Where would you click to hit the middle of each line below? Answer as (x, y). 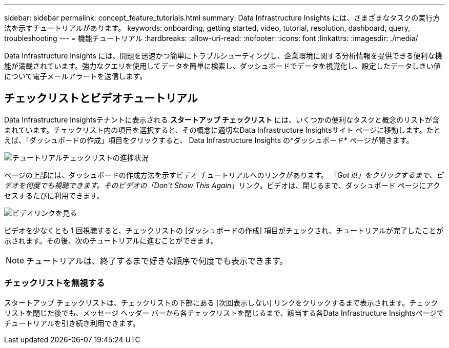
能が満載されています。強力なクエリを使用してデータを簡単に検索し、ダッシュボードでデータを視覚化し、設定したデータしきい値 (222, 66)
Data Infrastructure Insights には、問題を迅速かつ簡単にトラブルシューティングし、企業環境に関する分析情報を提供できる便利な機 (223, 56)
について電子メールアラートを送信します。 (76, 76)
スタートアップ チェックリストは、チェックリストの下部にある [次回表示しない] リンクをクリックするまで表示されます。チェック (221, 302)
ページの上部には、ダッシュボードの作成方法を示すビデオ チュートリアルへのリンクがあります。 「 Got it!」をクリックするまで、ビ (224, 175)
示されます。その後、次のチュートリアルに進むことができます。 (111, 240)
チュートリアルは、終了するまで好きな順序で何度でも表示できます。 (157, 261)
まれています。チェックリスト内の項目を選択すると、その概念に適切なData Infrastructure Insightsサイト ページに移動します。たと (222, 130)
